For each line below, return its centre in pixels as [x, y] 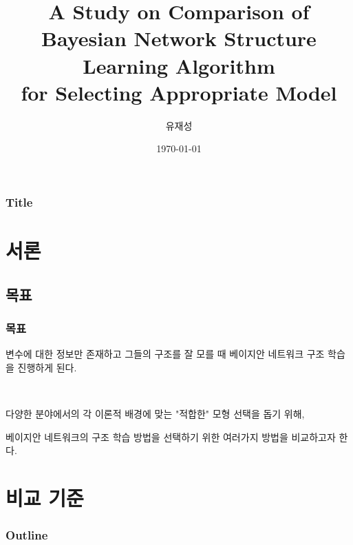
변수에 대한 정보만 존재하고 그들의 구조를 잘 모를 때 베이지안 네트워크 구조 [165, 354]
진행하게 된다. [47, 367]
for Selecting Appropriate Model [179, 92]
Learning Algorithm [179, 65]
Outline [27, 535]
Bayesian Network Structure [179, 38]
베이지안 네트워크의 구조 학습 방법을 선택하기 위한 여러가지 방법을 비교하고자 [171, 436]
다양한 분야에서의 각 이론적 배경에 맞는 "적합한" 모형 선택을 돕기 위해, [155, 413]
